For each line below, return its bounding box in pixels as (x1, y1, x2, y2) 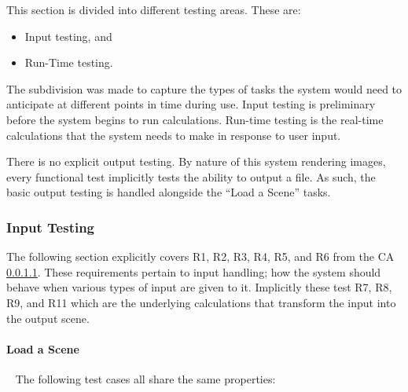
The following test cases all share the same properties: (15, 370, 276, 387)
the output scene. (6, 310, 90, 326)
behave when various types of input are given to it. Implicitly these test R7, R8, (6, 279, 392, 295)
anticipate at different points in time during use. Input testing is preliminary (6, 96, 376, 112)
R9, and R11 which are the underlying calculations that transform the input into (6, 294, 396, 310)
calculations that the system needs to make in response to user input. (6, 126, 341, 143)
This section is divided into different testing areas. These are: (6, 2, 301, 17)
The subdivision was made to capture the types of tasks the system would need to (6, 80, 402, 97)
